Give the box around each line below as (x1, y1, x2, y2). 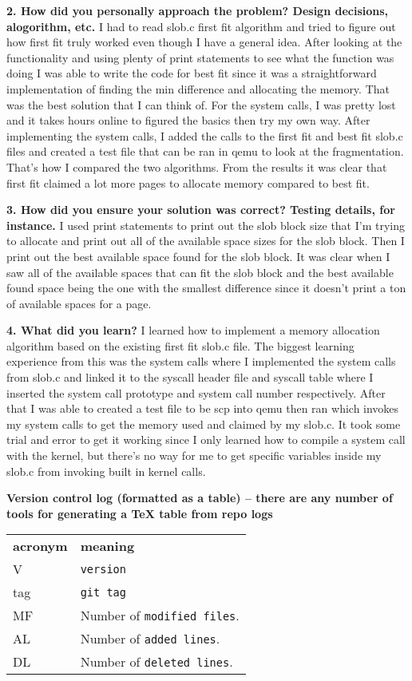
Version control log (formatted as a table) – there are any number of (6, 489, 393, 506)
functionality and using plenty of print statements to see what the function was (6, 49, 394, 65)
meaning (80, 536, 135, 556)
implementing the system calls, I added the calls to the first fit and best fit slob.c (6, 127, 403, 144)
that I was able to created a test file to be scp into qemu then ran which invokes (6, 400, 399, 417)
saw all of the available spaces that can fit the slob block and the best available (6, 263, 394, 280)
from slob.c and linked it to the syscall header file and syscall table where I (6, 369, 374, 386)
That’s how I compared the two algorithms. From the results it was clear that (6, 158, 387, 175)
